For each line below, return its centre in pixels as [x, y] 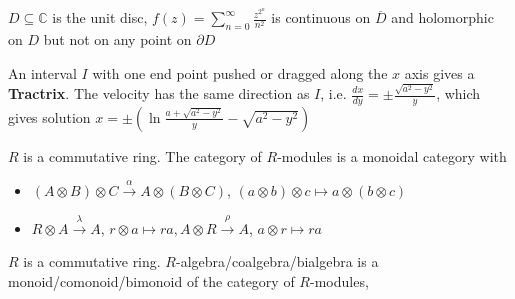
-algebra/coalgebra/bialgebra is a [277, 261]
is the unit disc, [100, 17]
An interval [42, 72]
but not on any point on [117, 39]
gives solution [49, 116]
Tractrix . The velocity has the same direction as [159, 93]
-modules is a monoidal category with [392, 155]
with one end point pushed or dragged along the [240, 72]
